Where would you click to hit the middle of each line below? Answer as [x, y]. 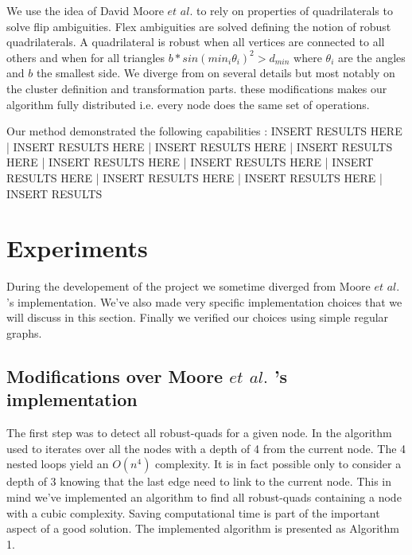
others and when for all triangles [86, 57]
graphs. [24, 333]
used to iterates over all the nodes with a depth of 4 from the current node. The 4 [206, 448]
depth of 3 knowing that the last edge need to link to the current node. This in [199, 481]
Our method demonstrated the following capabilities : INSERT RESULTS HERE [204, 131]
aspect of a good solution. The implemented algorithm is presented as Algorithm [203, 528]
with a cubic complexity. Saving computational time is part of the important [193, 512]
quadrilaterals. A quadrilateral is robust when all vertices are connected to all [196, 42]
